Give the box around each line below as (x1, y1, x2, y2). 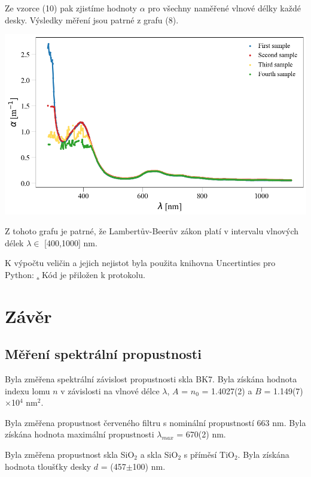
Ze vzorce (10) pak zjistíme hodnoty (5, 2, 137, 14)
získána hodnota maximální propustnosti (5, 428, 154, 440)
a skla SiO (140, 448, 178, 461)
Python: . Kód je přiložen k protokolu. (5, 268, 145, 280)
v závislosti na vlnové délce (60, 384, 160, 397)
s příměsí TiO (184, 448, 234, 461)
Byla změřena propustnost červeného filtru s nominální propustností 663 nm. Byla (5, 416, 306, 428)
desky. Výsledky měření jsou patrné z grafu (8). (5, 13, 179, 26)
